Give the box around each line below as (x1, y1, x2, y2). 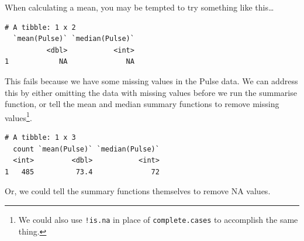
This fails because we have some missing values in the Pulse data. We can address (5, 74, 298, 87)
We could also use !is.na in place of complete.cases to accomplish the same (18, 213, 298, 225)
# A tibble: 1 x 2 (5, 23, 76, 32)
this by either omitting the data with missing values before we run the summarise (5, 86, 297, 98)
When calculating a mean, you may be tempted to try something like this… (5, 1, 274, 13)
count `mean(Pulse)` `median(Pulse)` (13, 144, 160, 153)
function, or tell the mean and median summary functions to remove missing (5, 98, 279, 110)
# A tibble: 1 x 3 (5, 133, 76, 142)
